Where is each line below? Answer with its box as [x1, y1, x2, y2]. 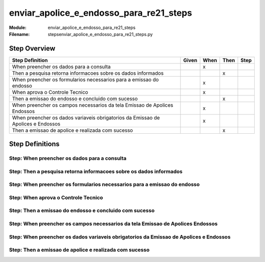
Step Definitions [9, 140, 60, 148]
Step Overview [9, 44, 56, 53]
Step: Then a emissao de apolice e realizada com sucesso [9, 246, 150, 253]
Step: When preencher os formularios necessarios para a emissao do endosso [9, 181, 200, 188]
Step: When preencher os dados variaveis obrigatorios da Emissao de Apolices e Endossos [9, 233, 231, 240]
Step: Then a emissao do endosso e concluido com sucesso [9, 207, 155, 214]
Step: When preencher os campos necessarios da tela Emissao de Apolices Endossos [9, 220, 218, 227]
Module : [9, 25, 26, 30]
